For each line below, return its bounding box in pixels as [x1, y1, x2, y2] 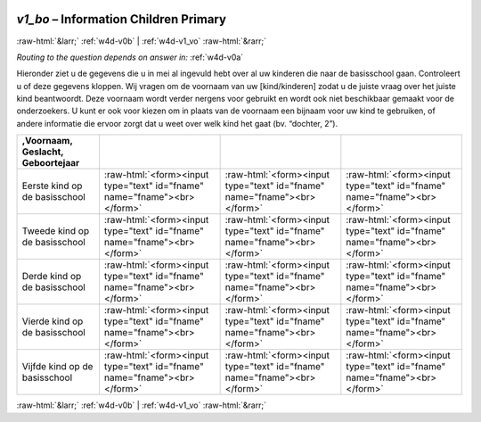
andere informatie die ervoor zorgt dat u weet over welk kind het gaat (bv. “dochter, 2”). [16, 118, 338, 128]
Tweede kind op [21, 225, 89, 237]
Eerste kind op [21, 179, 83, 192]
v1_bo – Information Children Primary [16, 12, 227, 27]
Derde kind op [21, 270, 82, 283]
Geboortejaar [21, 157, 80, 170]
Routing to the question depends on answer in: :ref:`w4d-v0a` [16, 52, 244, 62]
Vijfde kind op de [21, 360, 94, 373]
